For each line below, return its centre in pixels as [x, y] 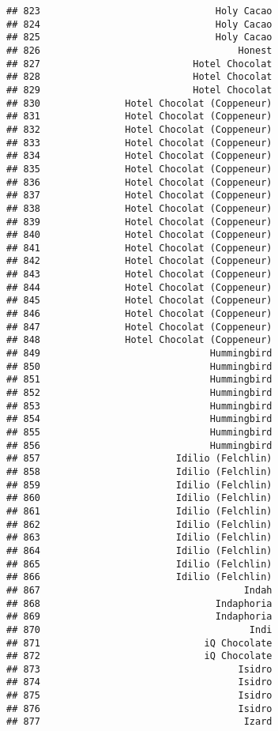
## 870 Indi [139, 629]
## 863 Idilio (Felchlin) [139, 538]
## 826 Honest [139, 50]
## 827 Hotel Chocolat [139, 64]
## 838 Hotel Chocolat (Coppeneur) [139, 208]
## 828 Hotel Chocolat [139, 77]
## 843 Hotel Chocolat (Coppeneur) [139, 275]
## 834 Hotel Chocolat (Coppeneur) [139, 156]
